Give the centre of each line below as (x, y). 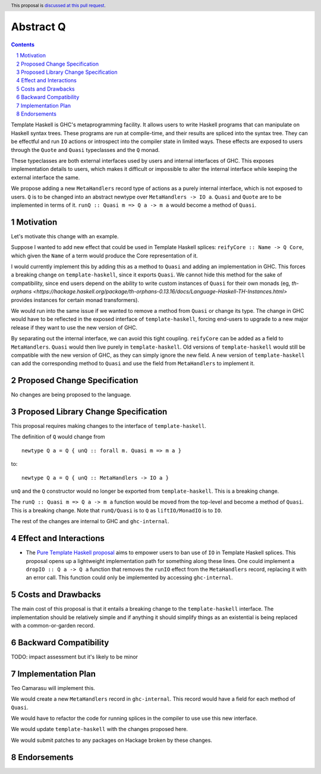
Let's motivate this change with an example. (65, 236)
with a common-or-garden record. (53, 625)
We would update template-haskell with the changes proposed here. (100, 729)
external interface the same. (45, 177)
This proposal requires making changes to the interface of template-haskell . (108, 426)
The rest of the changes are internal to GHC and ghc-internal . (90, 521)
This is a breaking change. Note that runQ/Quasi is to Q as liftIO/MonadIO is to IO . (117, 510)
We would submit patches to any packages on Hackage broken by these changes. (111, 740)
